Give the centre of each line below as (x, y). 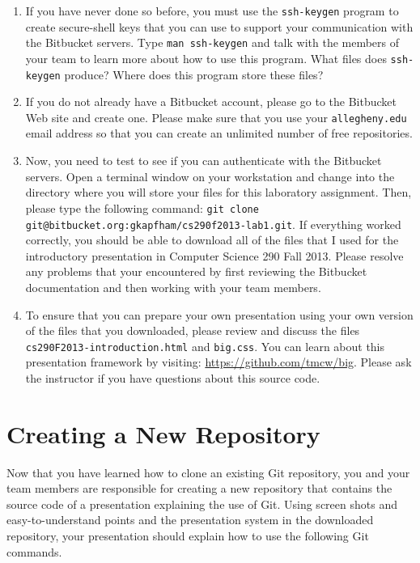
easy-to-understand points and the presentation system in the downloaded (190, 520)
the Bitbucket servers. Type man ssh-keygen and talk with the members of (212, 42)
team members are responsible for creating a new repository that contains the (199, 488)
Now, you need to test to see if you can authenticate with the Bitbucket (204, 161)
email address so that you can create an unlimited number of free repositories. (219, 133)
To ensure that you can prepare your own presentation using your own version (219, 314)
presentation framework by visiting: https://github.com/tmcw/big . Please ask (218, 362)
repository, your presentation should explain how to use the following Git (188, 536)
